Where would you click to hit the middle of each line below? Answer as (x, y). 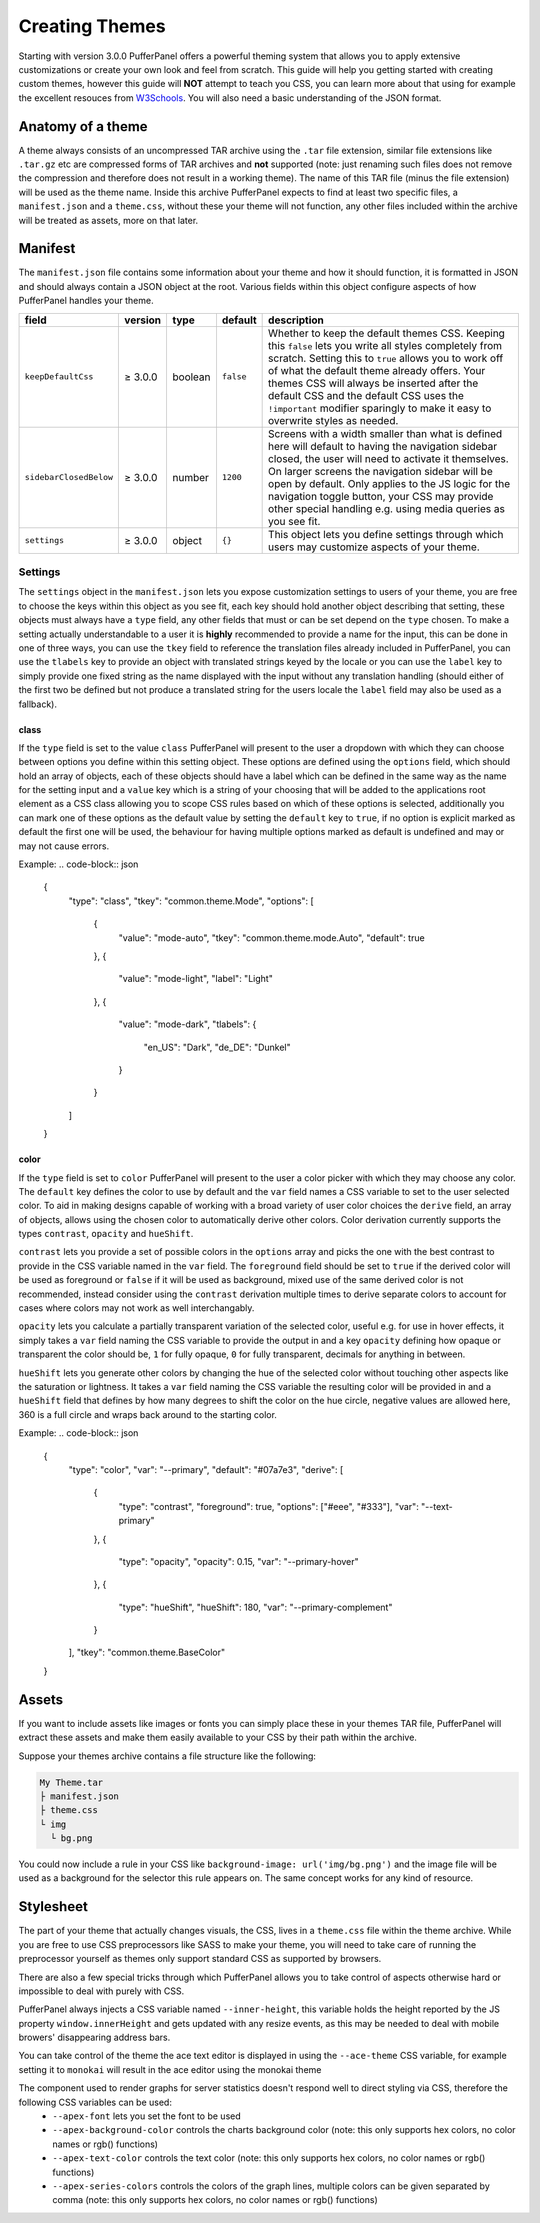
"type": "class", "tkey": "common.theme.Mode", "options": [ (191, 901)
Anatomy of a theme (83, 126)
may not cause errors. (64, 846)
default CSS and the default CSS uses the (366, 395)
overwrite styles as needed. (333, 420)
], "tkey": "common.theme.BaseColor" (146, 1652)
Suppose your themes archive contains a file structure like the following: (167, 1756)
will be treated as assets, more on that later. (108, 220)
